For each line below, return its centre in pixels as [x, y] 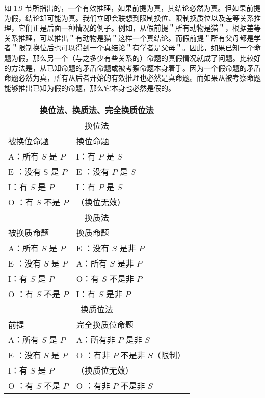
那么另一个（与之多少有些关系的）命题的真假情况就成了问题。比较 [143, 57]
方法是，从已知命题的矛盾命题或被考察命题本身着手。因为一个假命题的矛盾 [136, 68]
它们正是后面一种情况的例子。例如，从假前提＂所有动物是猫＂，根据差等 [139, 28]
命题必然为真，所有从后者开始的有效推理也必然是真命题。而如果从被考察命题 [132, 78]
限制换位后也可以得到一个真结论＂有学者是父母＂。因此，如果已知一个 [136, 48]
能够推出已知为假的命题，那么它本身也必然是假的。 [90, 87]
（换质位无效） [105, 370]
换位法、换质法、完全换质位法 [97, 110]
